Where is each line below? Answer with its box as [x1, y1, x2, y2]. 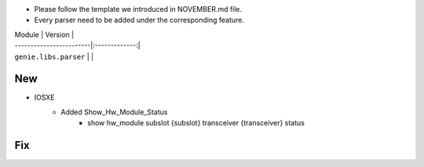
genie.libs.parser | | [14, 52, 94, 61]
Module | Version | [14, 30, 75, 39]
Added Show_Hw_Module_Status [60, 107, 168, 117]
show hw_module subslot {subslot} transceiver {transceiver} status [87, 118, 305, 128]
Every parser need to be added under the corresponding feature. [34, 16, 245, 25]
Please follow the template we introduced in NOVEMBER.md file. [34, 5, 243, 13]
